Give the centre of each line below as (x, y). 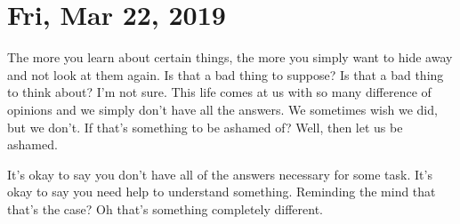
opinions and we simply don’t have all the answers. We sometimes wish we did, (222, 109)
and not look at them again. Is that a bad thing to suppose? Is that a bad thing (226, 74)
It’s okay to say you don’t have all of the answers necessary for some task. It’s (220, 174)
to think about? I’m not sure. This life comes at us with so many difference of (219, 92)
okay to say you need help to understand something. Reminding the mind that (222, 192)
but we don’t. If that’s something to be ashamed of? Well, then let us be (205, 127)
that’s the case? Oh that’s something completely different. (165, 208)
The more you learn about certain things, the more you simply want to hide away (230, 57)
